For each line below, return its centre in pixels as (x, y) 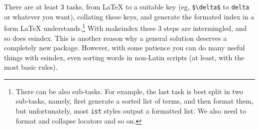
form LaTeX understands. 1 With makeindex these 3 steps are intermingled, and (126, 27)
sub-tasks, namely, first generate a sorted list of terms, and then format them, (134, 101)
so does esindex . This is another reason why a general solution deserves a (116, 38)
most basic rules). (31, 67)
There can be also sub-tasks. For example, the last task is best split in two (129, 91)
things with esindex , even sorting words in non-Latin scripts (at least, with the (124, 57)
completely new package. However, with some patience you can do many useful (125, 48)
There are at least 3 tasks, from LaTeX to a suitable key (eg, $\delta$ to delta (127, 6)
